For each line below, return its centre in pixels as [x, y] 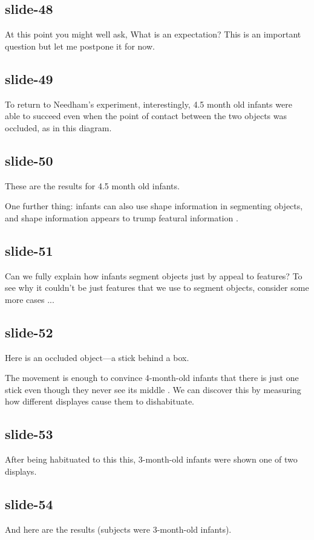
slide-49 [29, 78]
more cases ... [30, 299]
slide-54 [29, 503]
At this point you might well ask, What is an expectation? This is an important [153, 34]
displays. [21, 471]
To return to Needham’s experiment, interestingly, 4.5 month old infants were [149, 104]
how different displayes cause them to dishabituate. [100, 401]
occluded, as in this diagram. [58, 127]
